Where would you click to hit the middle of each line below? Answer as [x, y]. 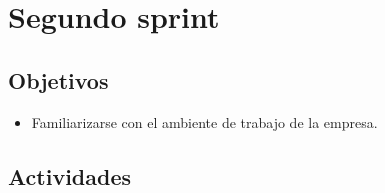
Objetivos [58, 79]
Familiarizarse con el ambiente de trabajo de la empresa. [204, 121]
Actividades [70, 175]
